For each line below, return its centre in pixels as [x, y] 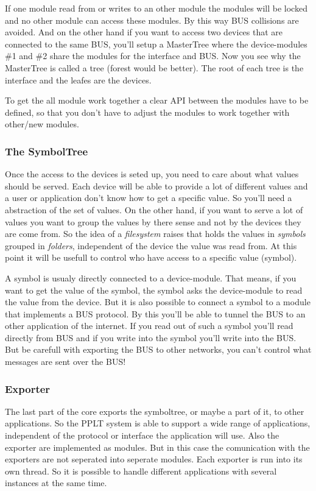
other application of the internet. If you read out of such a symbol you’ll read [149, 326]
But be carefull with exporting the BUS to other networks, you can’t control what [158, 349]
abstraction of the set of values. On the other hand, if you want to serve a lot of [154, 209]
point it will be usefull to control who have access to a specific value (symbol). [151, 257]
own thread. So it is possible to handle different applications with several [141, 471]
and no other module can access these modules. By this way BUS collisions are [152, 20]
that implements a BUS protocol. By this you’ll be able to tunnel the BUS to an [155, 313]
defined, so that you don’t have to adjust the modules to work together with [147, 112]
